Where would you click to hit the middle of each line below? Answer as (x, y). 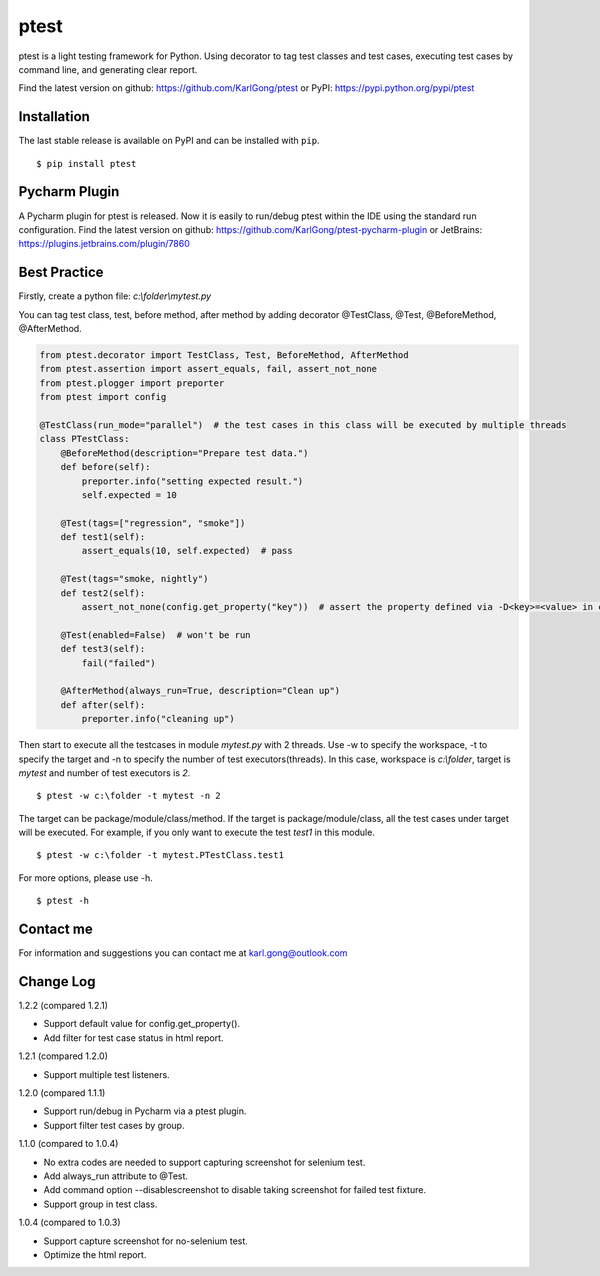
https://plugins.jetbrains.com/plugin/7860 (104, 244)
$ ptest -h (63, 901)
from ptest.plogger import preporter (132, 383)
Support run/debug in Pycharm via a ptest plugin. (145, 1111)
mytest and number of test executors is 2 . (104, 772)
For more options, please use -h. (86, 877)
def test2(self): (103, 593)
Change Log (57, 981)
